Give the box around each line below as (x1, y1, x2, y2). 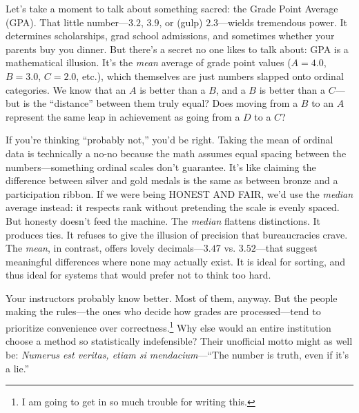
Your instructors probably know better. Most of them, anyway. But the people (6, 290, 338, 305)
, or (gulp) (159, 14, 203, 29)
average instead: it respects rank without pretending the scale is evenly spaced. (6, 200, 340, 214)
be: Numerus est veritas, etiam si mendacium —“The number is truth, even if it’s (6, 347, 349, 361)
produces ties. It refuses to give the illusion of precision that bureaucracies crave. (6, 227, 348, 241)
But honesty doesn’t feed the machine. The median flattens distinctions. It (6, 213, 321, 228)
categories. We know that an (6, 82, 126, 97)
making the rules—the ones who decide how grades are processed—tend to (6, 304, 321, 319)
